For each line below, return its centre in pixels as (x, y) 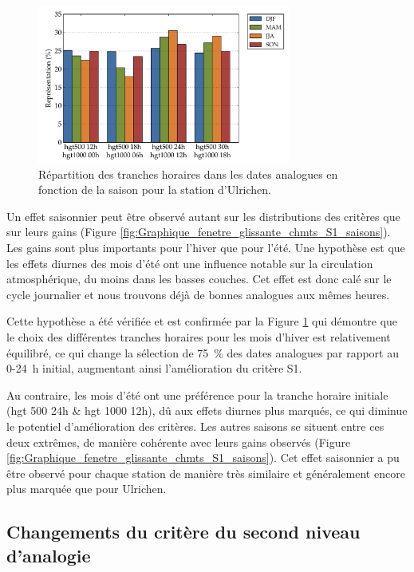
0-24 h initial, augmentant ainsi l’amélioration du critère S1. (154, 368)
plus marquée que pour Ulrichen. (87, 489)
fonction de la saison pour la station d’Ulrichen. (155, 189)
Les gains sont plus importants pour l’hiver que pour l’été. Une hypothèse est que (206, 248)
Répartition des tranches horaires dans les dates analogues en (188, 174)
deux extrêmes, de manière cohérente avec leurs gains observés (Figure (179, 442)
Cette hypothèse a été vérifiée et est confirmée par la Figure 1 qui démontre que (202, 321)
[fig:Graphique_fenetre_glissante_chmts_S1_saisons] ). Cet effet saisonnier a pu (203, 458)
